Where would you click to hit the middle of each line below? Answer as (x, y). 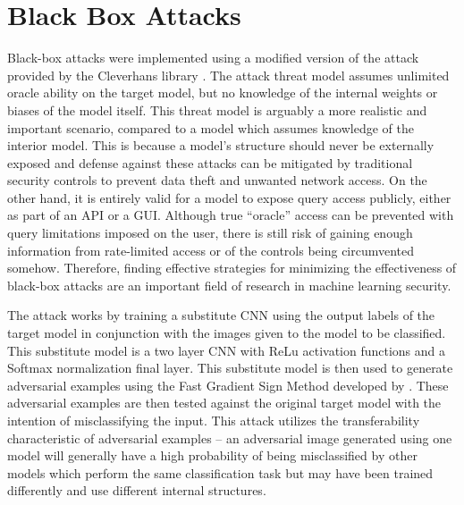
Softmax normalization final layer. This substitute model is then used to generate (230, 368)
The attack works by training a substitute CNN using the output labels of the (221, 315)
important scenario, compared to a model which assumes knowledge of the (211, 127)
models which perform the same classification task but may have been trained (220, 472)
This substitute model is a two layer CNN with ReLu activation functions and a (227, 350)
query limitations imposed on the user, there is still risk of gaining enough (210, 233)
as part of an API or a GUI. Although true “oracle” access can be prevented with (231, 215)
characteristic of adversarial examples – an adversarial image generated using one (230, 438)
